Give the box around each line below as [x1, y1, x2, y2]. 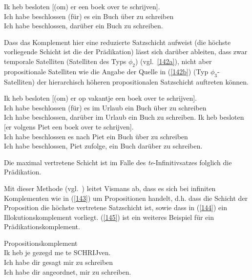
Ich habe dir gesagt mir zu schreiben [4, 257, 113, 267]
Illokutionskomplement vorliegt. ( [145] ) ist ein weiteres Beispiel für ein [4, 212, 214, 222]
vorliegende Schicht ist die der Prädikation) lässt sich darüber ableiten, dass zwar [4, 46, 248, 57]
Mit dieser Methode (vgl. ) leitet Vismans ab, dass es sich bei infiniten [4, 183, 216, 193]
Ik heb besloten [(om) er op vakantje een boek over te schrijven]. [4, 93, 197, 103]
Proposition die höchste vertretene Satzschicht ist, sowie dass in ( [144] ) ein [4, 202, 227, 213]
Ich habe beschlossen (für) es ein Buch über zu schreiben [4, 11, 174, 21]
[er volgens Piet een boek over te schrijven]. [4, 121, 134, 131]
